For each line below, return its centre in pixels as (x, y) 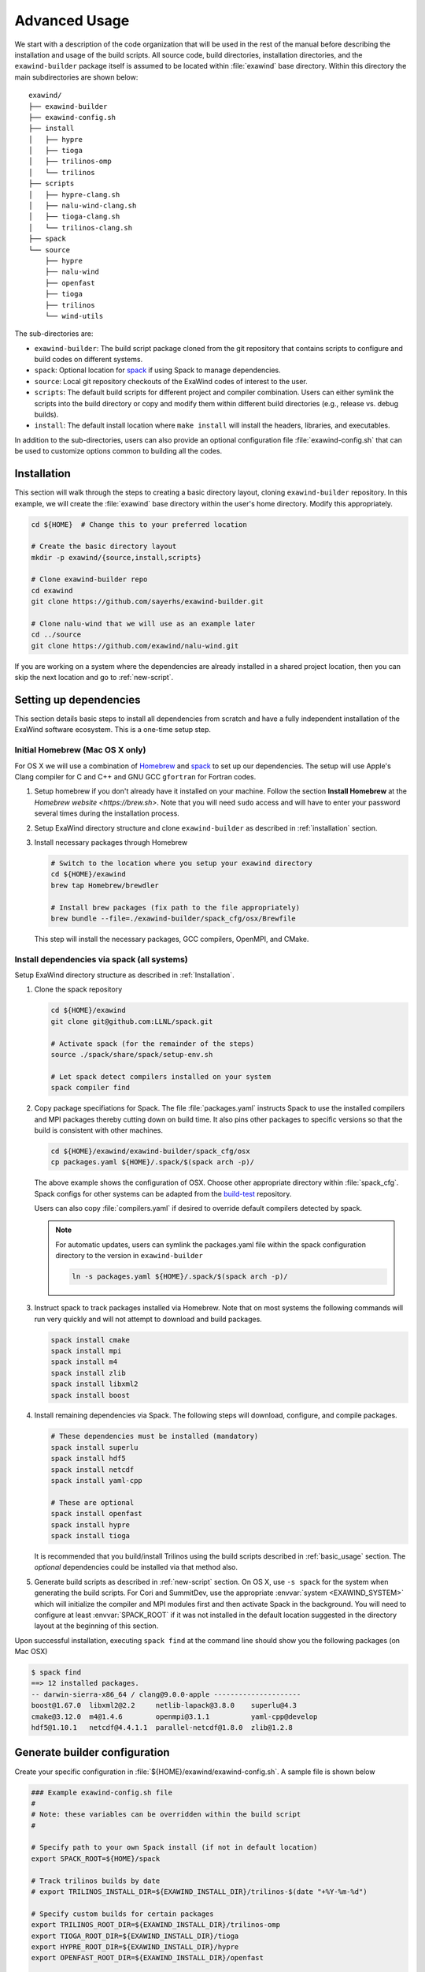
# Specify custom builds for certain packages (122, 1914)
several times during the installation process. (107, 813)
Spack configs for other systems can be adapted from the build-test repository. (163, 1193)
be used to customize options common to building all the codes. (118, 451)
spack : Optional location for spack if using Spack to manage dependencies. (157, 370)
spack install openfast (97, 1514)
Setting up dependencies (78, 699)
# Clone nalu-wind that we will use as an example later (143, 624)
